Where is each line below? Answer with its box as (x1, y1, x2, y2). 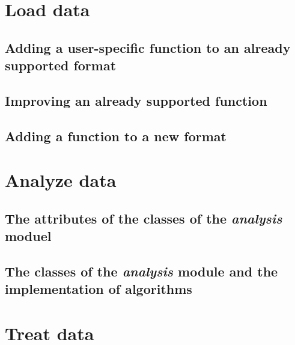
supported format (5, 56, 117, 75)
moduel (5, 227, 52, 245)
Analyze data (5, 168, 117, 192)
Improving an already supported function (5, 91, 267, 109)
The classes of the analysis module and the (5, 262, 278, 281)
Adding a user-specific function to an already (5, 38, 291, 56)
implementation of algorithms (5, 279, 192, 298)
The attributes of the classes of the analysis (5, 209, 282, 227)
